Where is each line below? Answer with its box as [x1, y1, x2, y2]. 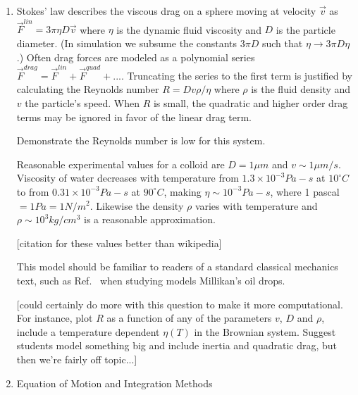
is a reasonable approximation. [84, 212, 216, 227]
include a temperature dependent [16, 324, 160, 339]
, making [163, 184, 202, 199]
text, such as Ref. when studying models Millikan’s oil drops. [16, 272, 285, 287]
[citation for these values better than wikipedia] [16, 235, 222, 250]
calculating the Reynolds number [16, 82, 159, 96]
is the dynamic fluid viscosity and [116, 22, 261, 37]
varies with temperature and [195, 198, 318, 213]
